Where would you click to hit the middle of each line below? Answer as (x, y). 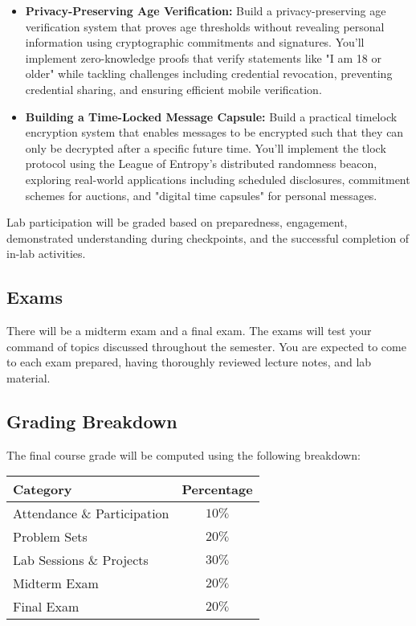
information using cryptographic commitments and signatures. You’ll (195, 42)
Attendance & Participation (91, 513)
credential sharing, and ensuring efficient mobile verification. (173, 89)
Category (43, 489)
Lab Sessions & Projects (81, 560)
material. (29, 377)
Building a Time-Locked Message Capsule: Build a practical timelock (211, 116)
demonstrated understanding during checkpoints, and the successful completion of (208, 237)
